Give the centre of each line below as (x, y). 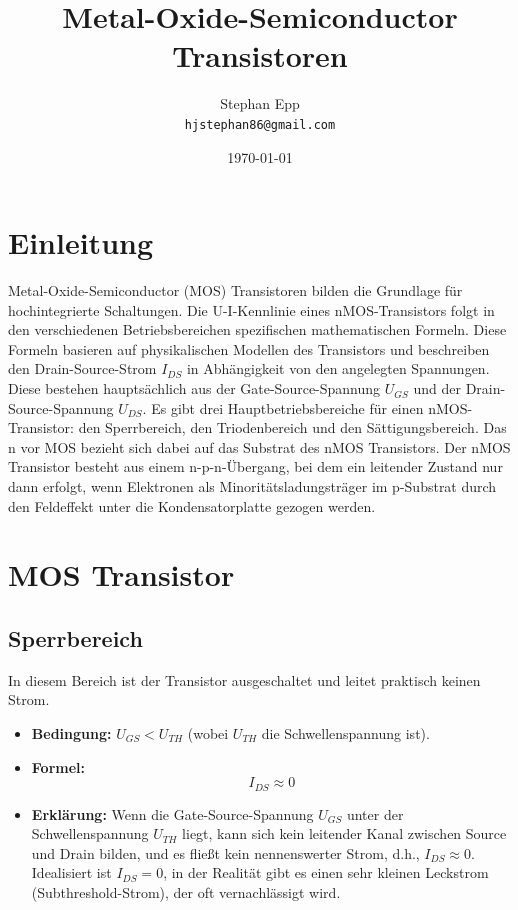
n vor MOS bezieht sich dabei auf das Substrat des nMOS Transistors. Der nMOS (259, 446)
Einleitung (81, 242)
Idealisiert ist (71, 872)
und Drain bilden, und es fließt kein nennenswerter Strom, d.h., (225, 852)
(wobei (208, 732)
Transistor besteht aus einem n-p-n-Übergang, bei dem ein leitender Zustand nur (255, 466)
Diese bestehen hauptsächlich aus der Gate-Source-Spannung (194, 388)
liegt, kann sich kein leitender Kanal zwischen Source (344, 833)
